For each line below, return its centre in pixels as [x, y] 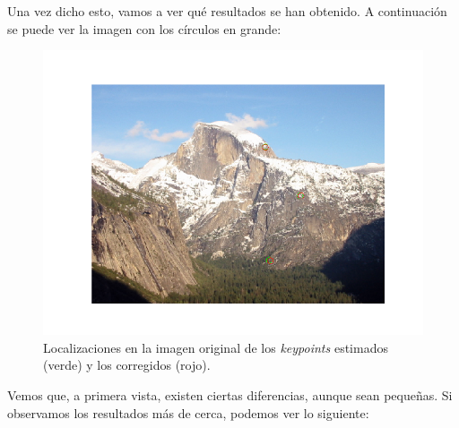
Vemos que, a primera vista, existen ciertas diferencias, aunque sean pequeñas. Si [230, 394]
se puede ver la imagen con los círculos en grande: [144, 28]
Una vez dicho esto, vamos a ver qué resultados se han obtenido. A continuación [227, 11]
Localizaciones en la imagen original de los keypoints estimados [216, 347]
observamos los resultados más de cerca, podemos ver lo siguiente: [188, 412]
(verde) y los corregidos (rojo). [127, 365]
